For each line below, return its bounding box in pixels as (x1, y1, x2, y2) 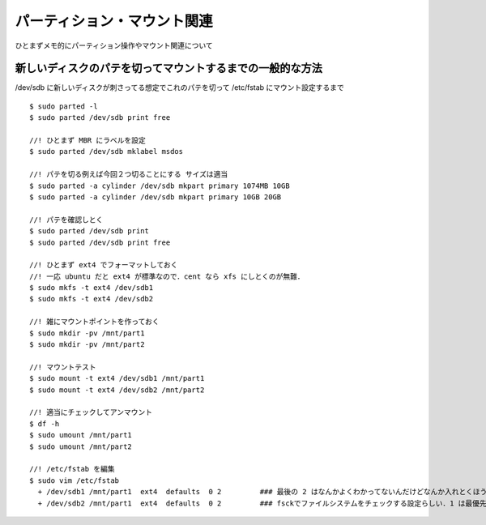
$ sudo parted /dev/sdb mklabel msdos (29, 147, 184, 156)
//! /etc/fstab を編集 (29, 464, 115, 474)
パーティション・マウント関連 (15, 12, 214, 30)
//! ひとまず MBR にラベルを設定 (29, 136, 146, 145)
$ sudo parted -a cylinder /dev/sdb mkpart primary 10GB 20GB (29, 192, 282, 202)
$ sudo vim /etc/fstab (29, 476, 120, 485)
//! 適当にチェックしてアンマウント (29, 408, 153, 417)
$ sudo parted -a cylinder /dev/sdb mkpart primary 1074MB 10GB (29, 181, 291, 190)
